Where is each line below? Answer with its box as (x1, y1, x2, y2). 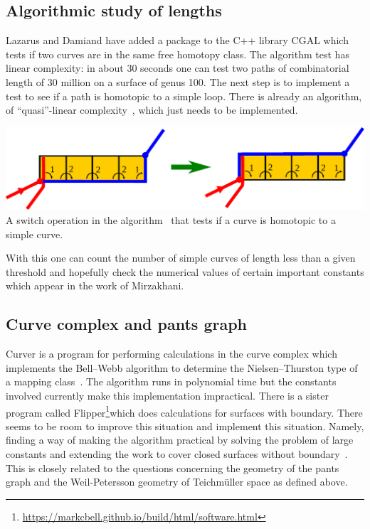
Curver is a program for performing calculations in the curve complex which (6, 346, 337, 361)
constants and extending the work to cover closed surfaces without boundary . (6, 446, 348, 461)
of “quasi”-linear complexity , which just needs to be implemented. (6, 102, 298, 117)
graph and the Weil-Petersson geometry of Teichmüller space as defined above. (6, 474, 348, 489)
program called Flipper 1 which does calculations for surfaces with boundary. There (6, 402, 363, 420)
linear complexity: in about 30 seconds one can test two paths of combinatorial (6, 60, 349, 75)
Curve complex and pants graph (6, 313, 248, 335)
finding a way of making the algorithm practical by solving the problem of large (6, 432, 354, 447)
